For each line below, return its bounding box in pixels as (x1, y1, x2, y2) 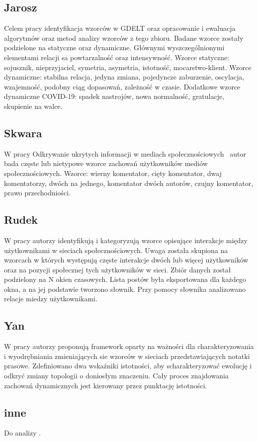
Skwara (4, 125, 42, 140)
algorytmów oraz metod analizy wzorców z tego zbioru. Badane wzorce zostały (4, 32, 244, 43)
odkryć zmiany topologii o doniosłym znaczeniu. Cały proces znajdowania (4, 370, 229, 381)
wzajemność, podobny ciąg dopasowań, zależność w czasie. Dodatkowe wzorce (4, 81, 241, 91)
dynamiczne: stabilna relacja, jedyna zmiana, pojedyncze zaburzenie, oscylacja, (4, 72, 245, 82)
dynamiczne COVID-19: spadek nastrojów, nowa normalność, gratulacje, (4, 91, 225, 101)
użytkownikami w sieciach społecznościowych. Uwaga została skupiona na (4, 245, 228, 255)
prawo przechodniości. (4, 187, 71, 198)
